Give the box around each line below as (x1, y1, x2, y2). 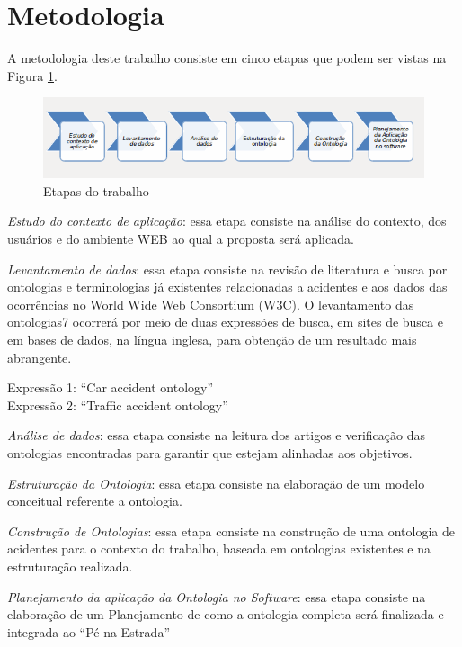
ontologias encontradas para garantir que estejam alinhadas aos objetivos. (7, 443, 413, 462)
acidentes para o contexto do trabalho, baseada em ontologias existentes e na (7, 539, 431, 558)
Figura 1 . (7, 66, 58, 85)
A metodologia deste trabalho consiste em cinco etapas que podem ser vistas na (7, 49, 447, 67)
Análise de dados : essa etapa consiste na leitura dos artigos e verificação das (7, 426, 425, 445)
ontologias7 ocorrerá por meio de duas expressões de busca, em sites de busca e (7, 312, 443, 331)
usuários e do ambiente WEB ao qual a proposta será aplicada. (7, 229, 354, 247)
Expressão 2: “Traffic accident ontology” (7, 395, 228, 414)
